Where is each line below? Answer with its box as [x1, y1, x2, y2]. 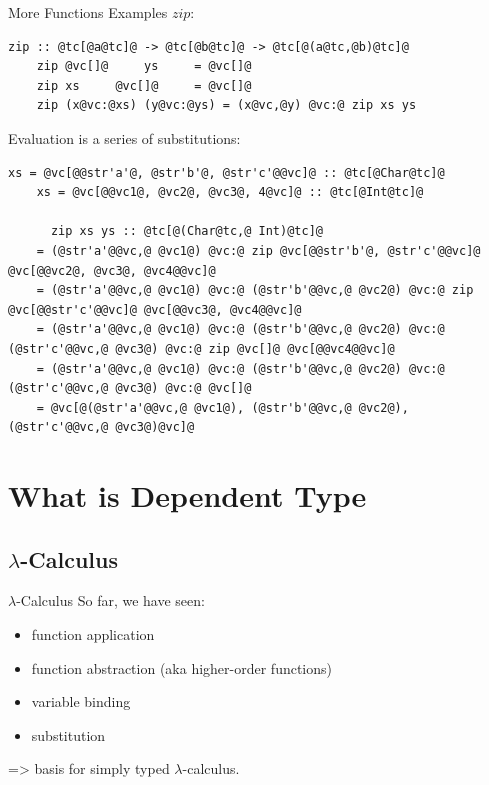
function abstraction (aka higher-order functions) [31, 657, 333, 678]
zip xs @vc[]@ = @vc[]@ [36, 78, 252, 93]
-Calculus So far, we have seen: [16, 590, 205, 611]
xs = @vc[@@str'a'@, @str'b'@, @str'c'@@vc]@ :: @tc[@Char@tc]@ [8, 165, 445, 180]
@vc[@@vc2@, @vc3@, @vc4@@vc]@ [8, 263, 216, 278]
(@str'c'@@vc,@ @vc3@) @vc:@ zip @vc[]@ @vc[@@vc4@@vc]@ [8, 341, 395, 356]
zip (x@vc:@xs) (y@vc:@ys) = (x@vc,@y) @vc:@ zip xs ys [36, 98, 417, 113]
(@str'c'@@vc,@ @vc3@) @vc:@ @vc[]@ [8, 381, 252, 396]
